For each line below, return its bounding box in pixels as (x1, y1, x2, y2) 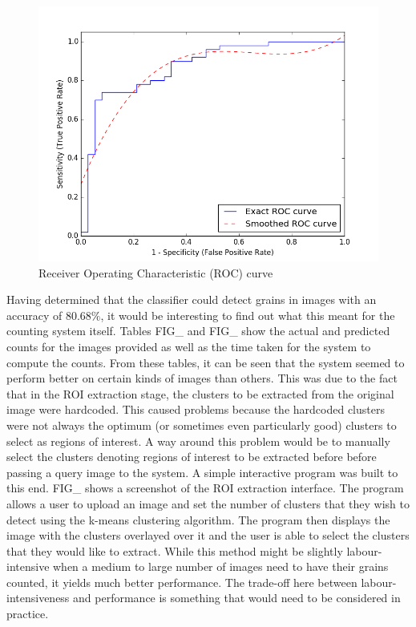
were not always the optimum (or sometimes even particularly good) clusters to (6, 416, 397, 433)
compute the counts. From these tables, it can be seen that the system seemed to (6, 354, 405, 370)
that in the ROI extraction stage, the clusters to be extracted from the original (6, 385, 394, 402)
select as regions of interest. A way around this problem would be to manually (6, 432, 390, 449)
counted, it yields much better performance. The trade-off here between (6, 573, 357, 590)
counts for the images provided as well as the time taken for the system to (6, 338, 371, 354)
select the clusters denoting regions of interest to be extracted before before (6, 448, 377, 465)
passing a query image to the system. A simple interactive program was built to (6, 463, 398, 480)
